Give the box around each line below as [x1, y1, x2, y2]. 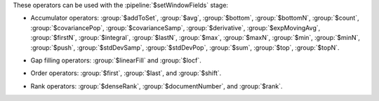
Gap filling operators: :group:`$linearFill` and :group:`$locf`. [30, 56, 201, 65]
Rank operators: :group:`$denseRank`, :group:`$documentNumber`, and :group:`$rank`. [30, 81, 283, 90]
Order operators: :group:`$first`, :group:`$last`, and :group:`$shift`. [30, 69, 222, 77]
